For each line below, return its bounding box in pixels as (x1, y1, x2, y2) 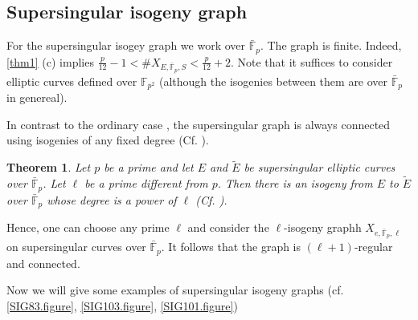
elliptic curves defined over (6, 72, 137, 89)
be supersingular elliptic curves (244, 159, 395, 176)
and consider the (187, 218, 269, 235)
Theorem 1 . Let (6, 159, 91, 176)
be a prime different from (84, 175, 208, 192)
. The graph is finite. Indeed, (260, 37, 402, 54)
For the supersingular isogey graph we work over (6, 37, 245, 54)
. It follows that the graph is (161, 238, 301, 255)
